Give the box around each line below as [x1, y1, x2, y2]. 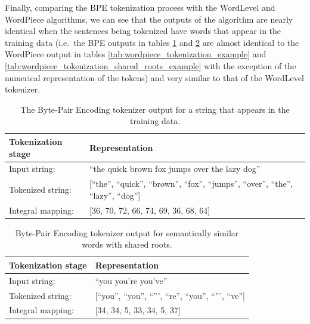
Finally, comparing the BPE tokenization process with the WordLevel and [5, 1, 275, 13]
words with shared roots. [82, 238, 172, 251]
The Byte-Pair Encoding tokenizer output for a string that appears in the [20, 103, 290, 115]
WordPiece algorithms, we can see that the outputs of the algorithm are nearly [5, 13, 293, 25]
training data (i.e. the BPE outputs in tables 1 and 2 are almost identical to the [5, 36, 299, 48]
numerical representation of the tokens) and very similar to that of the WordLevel [5, 71, 304, 84]
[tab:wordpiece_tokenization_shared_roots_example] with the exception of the [5, 59, 296, 72]
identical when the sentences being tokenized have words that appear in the [5, 24, 281, 37]
